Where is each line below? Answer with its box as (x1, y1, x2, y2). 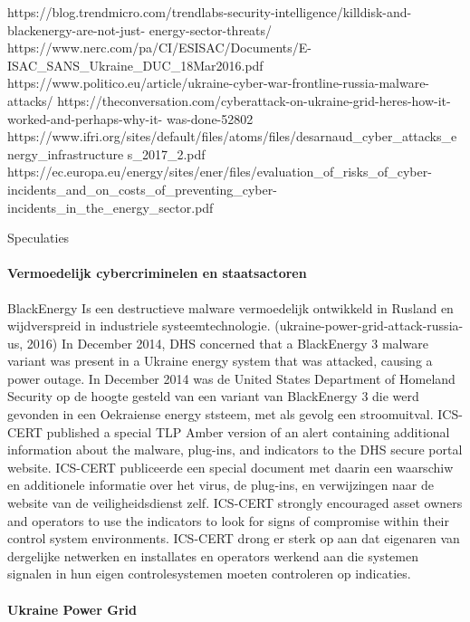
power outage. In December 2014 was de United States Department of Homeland (7, 368, 456, 388)
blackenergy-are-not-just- (7, 20, 146, 39)
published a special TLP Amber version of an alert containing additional (46, 422, 450, 441)
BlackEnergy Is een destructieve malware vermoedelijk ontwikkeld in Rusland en (7, 298, 454, 317)
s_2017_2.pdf (127, 144, 206, 163)
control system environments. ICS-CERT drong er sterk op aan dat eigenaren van (7, 529, 460, 548)
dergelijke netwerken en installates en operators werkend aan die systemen (7, 546, 418, 565)
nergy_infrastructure (7, 144, 124, 163)
